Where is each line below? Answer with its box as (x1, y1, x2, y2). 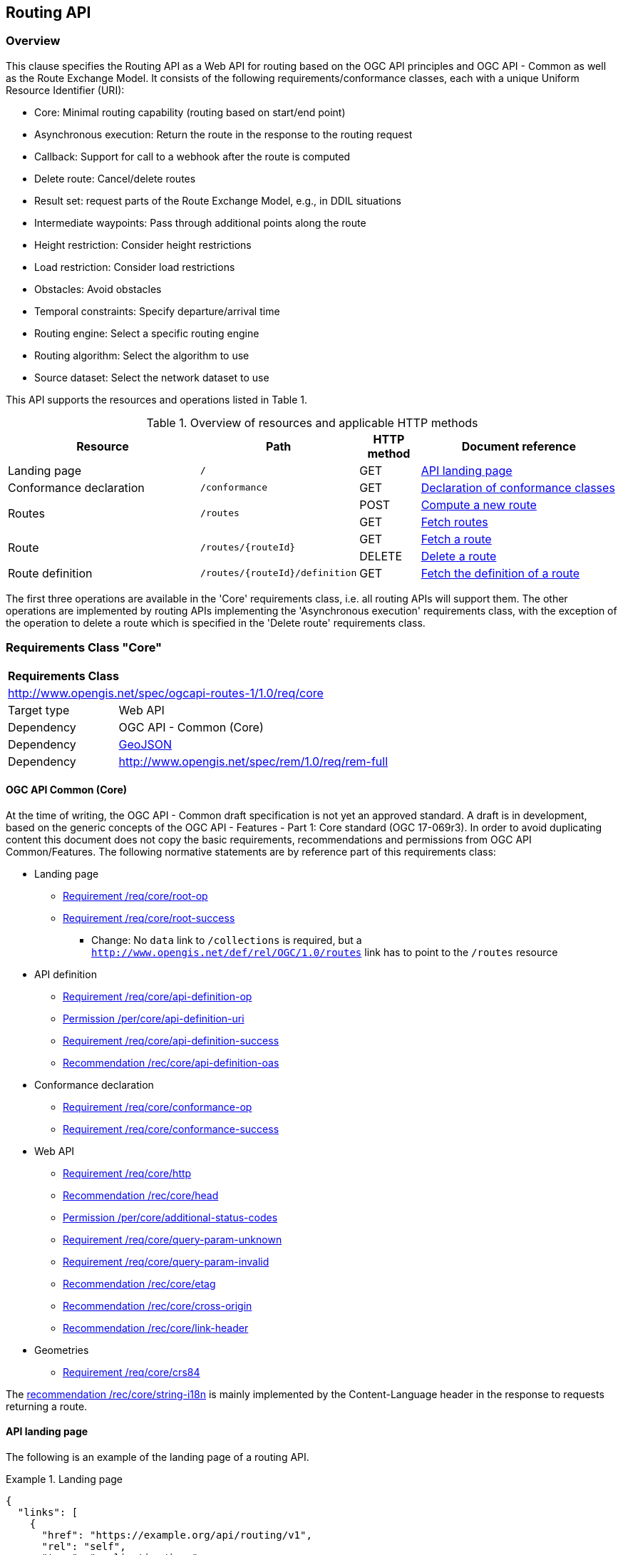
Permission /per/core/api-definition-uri (63, 1012, 244, 1025)
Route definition (8, 565, 93, 580)
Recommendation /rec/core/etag (63, 1277, 216, 1290)
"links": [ (17, 1506, 78, 1518)
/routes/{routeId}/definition (200, 568, 357, 579)
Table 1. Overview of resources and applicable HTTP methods (146, 415, 478, 430)
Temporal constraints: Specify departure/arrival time (34, 304, 280, 317)
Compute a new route (421, 497, 537, 512)
